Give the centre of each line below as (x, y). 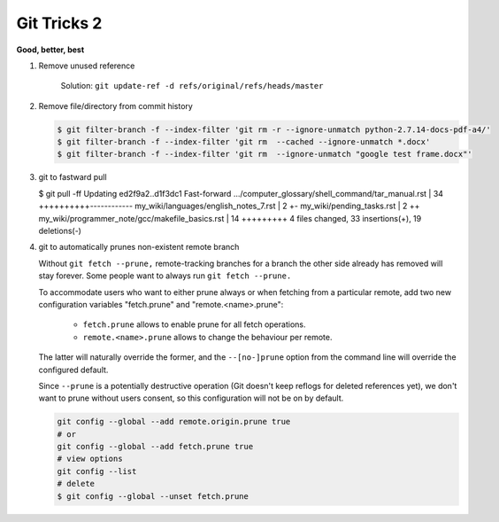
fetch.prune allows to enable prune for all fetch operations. (194, 324)
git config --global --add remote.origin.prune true (174, 422)
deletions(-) (60, 231)
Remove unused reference (87, 66)
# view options (90, 459)
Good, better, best (50, 50)
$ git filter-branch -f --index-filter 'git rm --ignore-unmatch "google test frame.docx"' (265, 154)
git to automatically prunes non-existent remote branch (139, 247)
